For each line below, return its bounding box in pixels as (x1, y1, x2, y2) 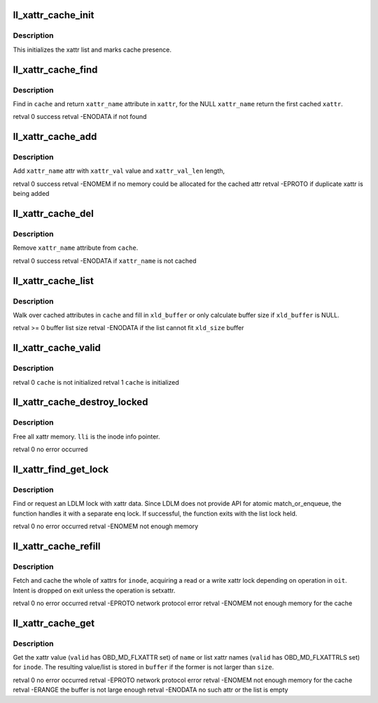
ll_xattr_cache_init (13, 9, 94, 21)
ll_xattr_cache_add (13, 131, 97, 143)
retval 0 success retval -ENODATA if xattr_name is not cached (13, 256, 197, 265)
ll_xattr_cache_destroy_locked (13, 396, 148, 409)
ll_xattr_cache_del (13, 208, 94, 220)
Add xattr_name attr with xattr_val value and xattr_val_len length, (13, 166, 225, 175)
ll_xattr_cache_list (13, 275, 94, 287)
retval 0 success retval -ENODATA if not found (13, 113, 147, 121)
